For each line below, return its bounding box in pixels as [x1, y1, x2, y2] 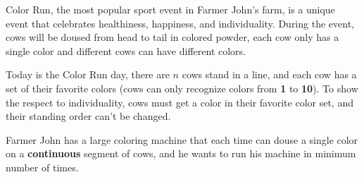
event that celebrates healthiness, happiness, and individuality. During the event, [6, 16, 354, 30]
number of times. [6, 159, 79, 174]
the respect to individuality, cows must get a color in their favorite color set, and [6, 94, 353, 109]
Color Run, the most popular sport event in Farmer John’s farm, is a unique [6, 2, 335, 16]
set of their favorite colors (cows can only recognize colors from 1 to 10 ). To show [6, 80, 358, 95]
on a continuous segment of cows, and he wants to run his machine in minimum [6, 146, 356, 161]
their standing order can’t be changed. [6, 109, 171, 123]
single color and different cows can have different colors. [6, 43, 246, 58]
